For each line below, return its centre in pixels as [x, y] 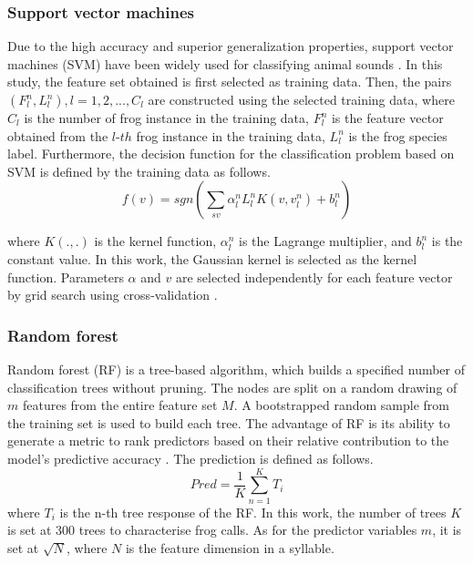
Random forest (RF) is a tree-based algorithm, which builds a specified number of [236, 369]
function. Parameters [66, 277]
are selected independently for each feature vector [314, 277]
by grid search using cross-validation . [113, 295]
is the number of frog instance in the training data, [166, 118]
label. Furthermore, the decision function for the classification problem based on [231, 154]
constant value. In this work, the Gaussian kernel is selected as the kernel [212, 258]
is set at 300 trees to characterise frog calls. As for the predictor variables [212, 530]
